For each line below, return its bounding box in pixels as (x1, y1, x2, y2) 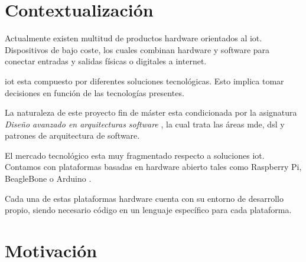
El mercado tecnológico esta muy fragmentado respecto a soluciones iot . (5, 149, 265, 161)
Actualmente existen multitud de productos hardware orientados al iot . (5, 32, 262, 44)
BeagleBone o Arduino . (5, 172, 92, 185)
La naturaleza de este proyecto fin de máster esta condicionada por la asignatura (5, 106, 297, 119)
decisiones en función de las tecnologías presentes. (5, 86, 184, 99)
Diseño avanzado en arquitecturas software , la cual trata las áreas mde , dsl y (5, 117, 285, 130)
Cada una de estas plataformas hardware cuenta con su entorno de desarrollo (5, 192, 284, 204)
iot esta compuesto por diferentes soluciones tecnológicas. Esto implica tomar (5, 74, 284, 87)
